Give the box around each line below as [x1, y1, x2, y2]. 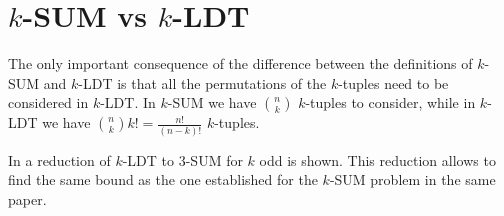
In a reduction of [8, 149, 111, 170]
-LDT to [122, 149, 175, 170]
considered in [8, 92, 89, 113]
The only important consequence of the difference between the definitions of [8, 53, 473, 74]
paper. [8, 188, 47, 209]
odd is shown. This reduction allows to [259, 149, 496, 170]
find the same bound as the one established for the [8, 169, 318, 190]
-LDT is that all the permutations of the [78, 72, 327, 93]
